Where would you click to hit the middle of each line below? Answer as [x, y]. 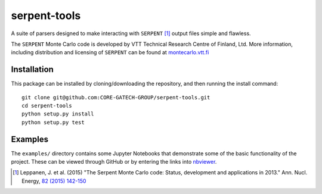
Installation [32, 69]
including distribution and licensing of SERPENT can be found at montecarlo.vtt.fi [110, 52]
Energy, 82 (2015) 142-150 [54, 181]
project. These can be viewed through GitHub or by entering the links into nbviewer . [114, 162]
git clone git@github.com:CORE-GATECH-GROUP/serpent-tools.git [116, 97]
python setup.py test [53, 122]
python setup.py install [58, 114]
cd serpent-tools [47, 106]
